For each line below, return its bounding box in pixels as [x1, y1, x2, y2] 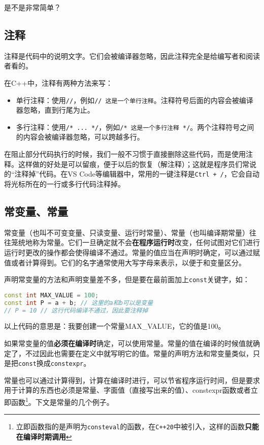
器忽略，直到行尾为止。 [16, 105, 94, 115]
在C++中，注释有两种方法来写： [4, 77, 113, 88]
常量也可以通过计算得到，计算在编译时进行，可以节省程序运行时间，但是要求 [4, 374, 260, 385]
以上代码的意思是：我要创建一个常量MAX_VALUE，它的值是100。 [4, 321, 225, 331]
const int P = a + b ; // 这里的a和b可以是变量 [4, 299, 153, 306]
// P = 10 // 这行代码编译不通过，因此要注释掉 [4, 306, 148, 314]
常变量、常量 [4, 203, 68, 219]
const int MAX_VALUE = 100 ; [4, 291, 99, 299]
